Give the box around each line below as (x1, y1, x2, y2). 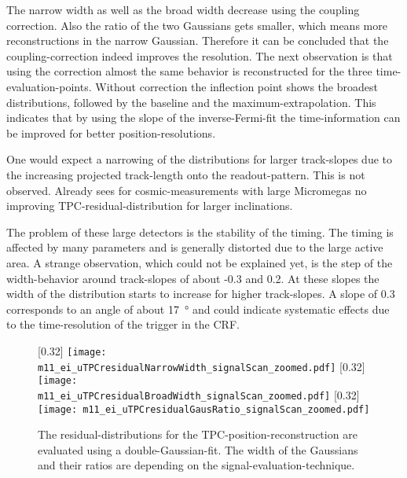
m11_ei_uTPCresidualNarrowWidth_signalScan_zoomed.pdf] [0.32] (38, 358, 365, 374)
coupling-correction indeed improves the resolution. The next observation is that (6, 47, 393, 64)
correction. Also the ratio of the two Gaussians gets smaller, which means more (6, 17, 387, 33)
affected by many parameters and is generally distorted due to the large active (6, 239, 383, 256)
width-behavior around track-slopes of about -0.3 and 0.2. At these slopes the (6, 270, 379, 286)
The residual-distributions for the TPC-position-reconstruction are (38, 426, 357, 443)
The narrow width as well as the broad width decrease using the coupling (6, 2, 360, 17)
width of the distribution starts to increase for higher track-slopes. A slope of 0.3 (6, 285, 395, 302)
